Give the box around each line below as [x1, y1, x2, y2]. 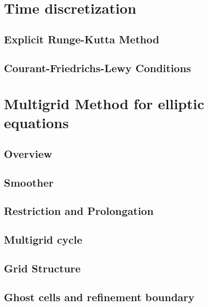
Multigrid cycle [4, 232, 83, 247]
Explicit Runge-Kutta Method [4, 31, 159, 46]
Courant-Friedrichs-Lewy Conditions [4, 60, 191, 75]
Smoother [4, 174, 54, 190]
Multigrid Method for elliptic [4, 94, 205, 114]
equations [4, 113, 69, 133]
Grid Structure [4, 261, 81, 276]
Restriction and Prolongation [4, 203, 154, 218]
